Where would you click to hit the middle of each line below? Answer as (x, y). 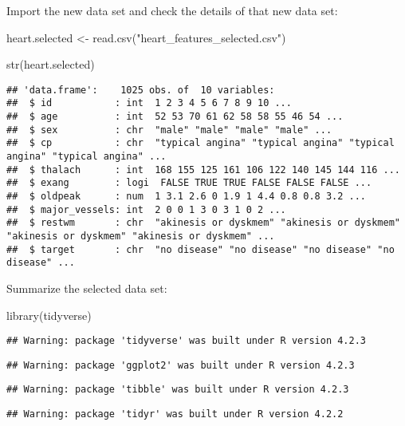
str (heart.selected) (51, 64)
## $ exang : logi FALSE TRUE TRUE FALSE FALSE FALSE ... (189, 183)
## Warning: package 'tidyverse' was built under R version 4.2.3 (187, 341)
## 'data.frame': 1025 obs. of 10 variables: (141, 90)
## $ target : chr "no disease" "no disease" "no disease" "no (201, 249)
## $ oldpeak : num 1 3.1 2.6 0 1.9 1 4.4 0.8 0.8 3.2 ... (187, 197)
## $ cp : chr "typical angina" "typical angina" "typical (201, 143)
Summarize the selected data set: (87, 288)
